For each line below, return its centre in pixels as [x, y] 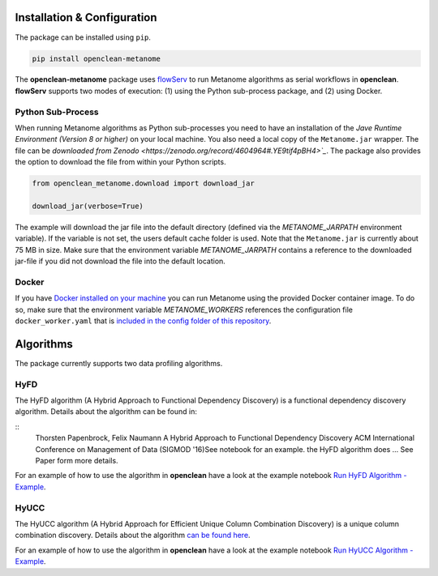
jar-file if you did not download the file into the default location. [120, 261]
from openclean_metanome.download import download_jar [143, 183]
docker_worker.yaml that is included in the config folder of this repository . [143, 321]
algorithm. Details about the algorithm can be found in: [106, 412]
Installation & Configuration [86, 17]
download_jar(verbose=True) [88, 206]
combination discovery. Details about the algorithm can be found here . [133, 535]
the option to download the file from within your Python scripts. [120, 162]
